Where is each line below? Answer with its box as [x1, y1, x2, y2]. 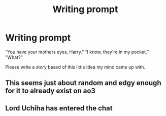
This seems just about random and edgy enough [5, 79, 161, 87]
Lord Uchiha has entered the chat [5, 104, 113, 112]
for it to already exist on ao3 [5, 87, 95, 95]
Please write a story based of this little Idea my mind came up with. [5, 64, 146, 70]
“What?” [5, 54, 23, 60]
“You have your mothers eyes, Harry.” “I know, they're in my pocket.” [5, 49, 149, 55]
